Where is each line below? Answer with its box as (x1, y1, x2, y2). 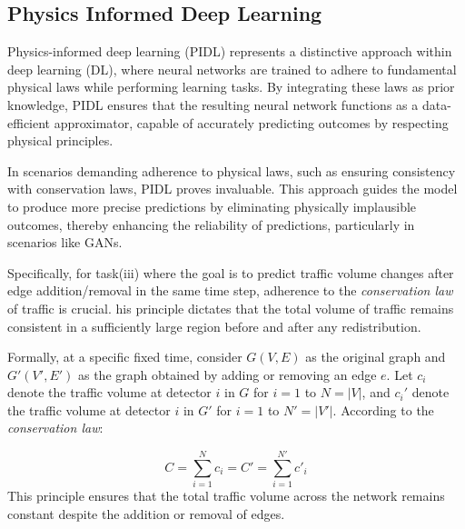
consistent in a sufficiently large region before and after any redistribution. (7, 316, 421, 335)
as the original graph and (305, 347, 446, 366)
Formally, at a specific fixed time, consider (7, 347, 242, 366)
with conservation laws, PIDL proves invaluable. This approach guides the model (7, 179, 458, 198)
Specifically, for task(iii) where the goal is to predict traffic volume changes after (7, 263, 454, 282)
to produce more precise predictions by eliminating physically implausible (7, 196, 417, 215)
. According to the (332, 400, 434, 419)
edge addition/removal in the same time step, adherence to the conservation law (7, 281, 453, 300)
